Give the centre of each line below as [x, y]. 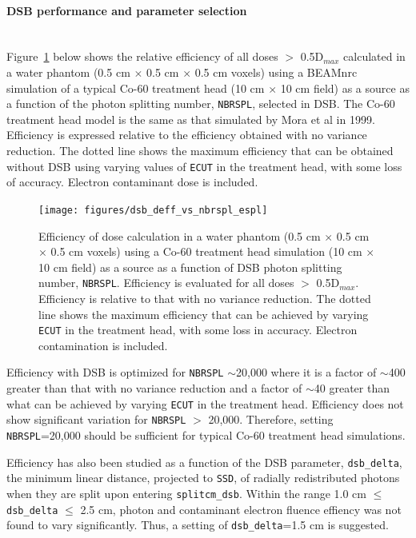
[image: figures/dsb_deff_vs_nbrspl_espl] [153, 210]
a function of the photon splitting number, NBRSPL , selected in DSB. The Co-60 [201, 104]
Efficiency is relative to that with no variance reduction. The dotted [205, 298]
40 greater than [352, 388]
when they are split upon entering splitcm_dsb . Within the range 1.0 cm [186, 493]
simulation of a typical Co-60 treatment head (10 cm [136, 88]
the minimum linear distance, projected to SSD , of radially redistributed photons [203, 478]
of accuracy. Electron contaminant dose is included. [132, 182]
